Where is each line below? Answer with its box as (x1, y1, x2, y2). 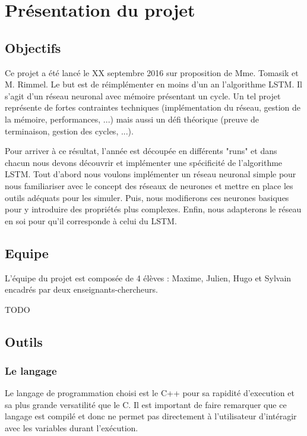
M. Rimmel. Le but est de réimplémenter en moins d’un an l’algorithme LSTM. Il (5, 78, 302, 90)
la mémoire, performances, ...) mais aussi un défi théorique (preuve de (5, 112, 259, 125)
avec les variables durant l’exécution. (5, 422, 138, 434)
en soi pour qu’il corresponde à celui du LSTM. (5, 214, 177, 227)
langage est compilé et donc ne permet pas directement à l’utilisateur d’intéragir (5, 410, 297, 422)
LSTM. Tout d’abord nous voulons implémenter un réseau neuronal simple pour (5, 168, 296, 180)
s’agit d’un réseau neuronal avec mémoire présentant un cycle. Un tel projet (5, 89, 281, 102)
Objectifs (5, 38, 61, 57)
